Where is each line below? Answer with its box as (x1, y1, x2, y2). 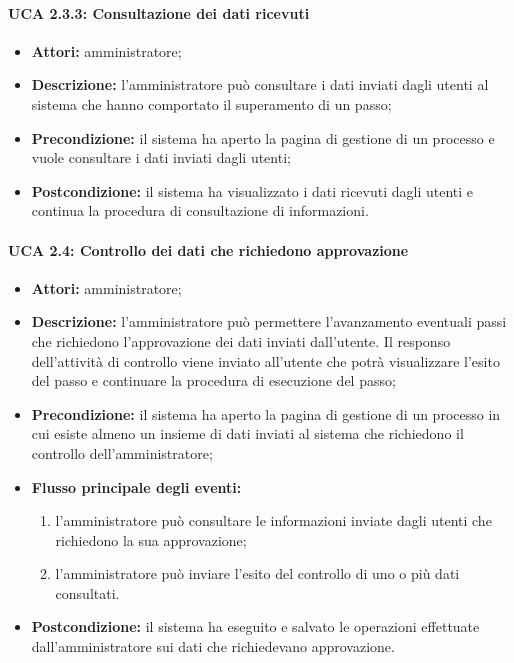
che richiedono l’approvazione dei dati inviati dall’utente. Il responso (31, 330, 451, 351)
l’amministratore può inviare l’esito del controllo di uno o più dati (55, 563, 460, 584)
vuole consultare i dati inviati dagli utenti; (31, 147, 291, 168)
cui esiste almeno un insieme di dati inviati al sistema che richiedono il (31, 423, 464, 444)
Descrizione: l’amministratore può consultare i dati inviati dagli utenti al (31, 74, 489, 95)
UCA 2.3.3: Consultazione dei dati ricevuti (8, 2, 310, 23)
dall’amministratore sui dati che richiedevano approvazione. (31, 636, 395, 657)
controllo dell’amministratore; (31, 442, 213, 463)
